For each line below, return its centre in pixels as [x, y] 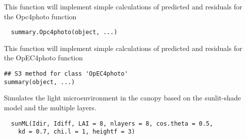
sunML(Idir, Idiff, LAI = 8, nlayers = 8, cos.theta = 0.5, [112, 123]
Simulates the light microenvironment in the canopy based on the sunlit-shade [123, 98]
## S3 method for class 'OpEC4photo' [66, 74]
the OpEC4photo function [44, 58]
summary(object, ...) [40, 82]
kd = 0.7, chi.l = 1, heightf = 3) [76, 132]
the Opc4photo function [40, 16]
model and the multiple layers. [50, 107]
